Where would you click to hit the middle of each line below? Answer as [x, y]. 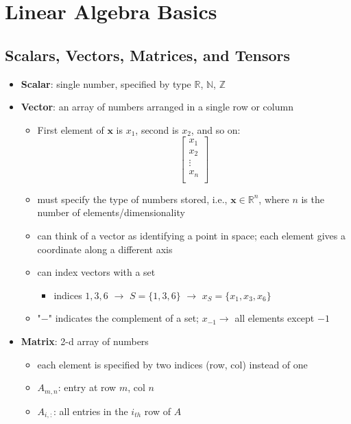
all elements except [275, 318]
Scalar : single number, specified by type [106, 83]
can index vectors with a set [96, 272]
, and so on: [216, 129]
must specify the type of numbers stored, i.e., [132, 199]
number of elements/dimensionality [111, 212]
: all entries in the [91, 411]
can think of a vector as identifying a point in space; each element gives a [191, 236]
